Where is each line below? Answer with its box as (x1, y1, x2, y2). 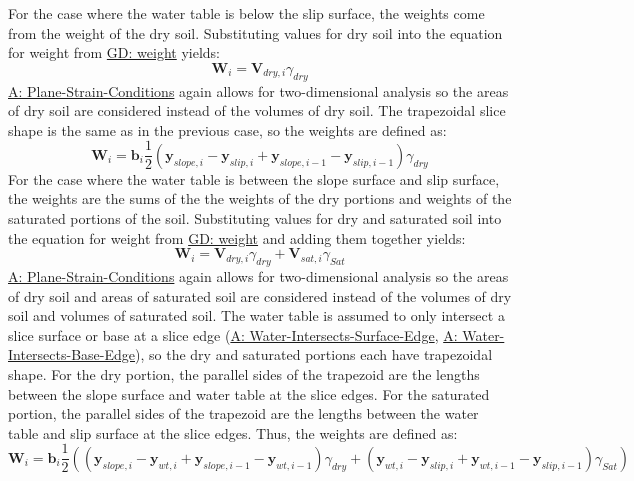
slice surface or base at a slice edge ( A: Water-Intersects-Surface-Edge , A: (8, 324, 458, 345)
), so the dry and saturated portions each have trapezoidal (135, 344, 493, 365)
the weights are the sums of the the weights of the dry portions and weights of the (8, 188, 512, 209)
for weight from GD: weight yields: (8, 42, 221, 63)
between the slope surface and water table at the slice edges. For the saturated (8, 383, 490, 404)
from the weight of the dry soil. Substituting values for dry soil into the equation (8, 22, 503, 43)
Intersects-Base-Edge (8, 344, 136, 365)
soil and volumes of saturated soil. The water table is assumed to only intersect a (8, 305, 505, 326)
